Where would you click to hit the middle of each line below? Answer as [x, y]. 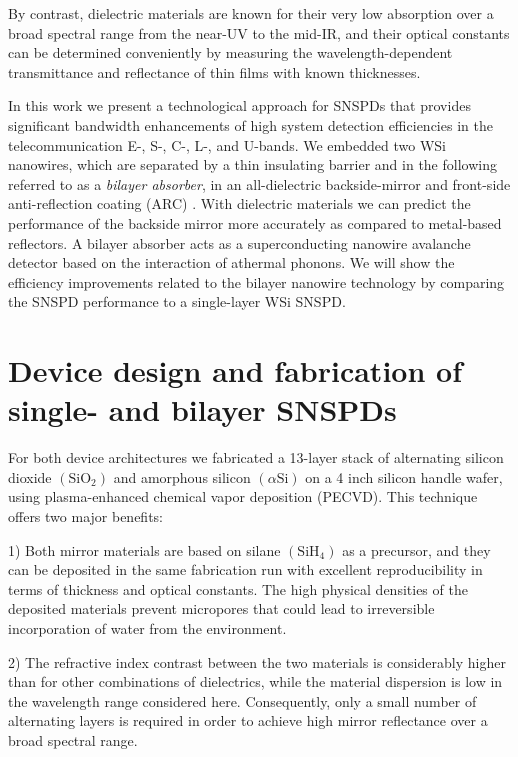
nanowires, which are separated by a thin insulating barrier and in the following [252, 164]
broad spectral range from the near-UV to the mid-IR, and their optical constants [259, 32]
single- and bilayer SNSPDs [202, 409]
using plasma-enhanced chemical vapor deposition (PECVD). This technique [243, 496]
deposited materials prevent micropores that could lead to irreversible [221, 608]
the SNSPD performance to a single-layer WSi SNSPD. [177, 301]
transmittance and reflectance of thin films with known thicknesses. [214, 71]
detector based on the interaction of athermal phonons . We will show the [231, 262]
